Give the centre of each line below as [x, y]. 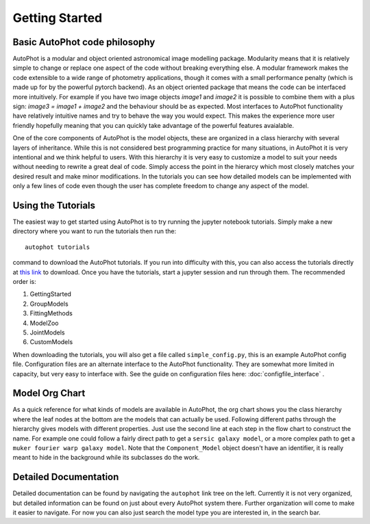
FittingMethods [51, 313]
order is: [25, 281]
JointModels [47, 332]
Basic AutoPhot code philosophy [84, 42]
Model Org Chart [49, 393]
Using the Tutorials [54, 205]
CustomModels [51, 342]
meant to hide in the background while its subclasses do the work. [106, 458]
